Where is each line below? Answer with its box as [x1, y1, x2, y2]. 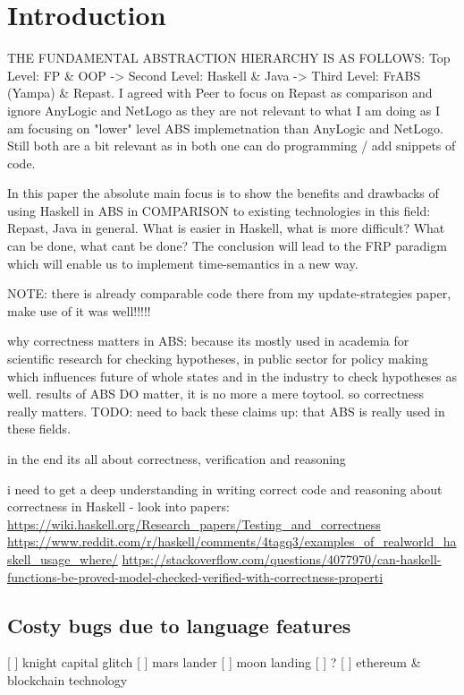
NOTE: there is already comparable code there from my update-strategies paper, [7, 284, 451, 303]
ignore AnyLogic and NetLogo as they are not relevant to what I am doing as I [7, 100, 441, 119]
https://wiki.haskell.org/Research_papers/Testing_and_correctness [7, 514, 381, 533]
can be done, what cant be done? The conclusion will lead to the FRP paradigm [7, 236, 447, 255]
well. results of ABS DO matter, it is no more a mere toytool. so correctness [7, 384, 425, 403]
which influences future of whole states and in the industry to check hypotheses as [7, 366, 458, 385]
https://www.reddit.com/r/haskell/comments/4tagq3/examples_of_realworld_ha [7, 532, 457, 551]
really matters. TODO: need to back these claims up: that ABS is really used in [7, 401, 445, 420]
